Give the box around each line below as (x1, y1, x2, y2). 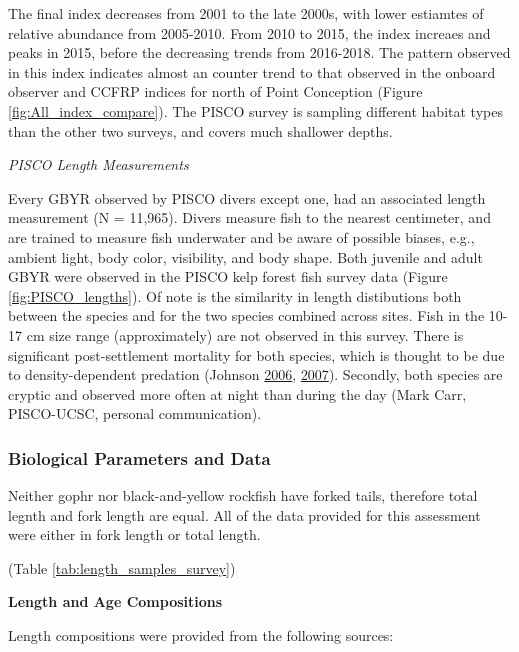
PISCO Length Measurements (8, 154, 189, 175)
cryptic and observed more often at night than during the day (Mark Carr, (8, 383, 467, 404)
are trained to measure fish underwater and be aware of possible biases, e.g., (8, 226, 475, 247)
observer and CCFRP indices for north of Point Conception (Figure (8, 81, 423, 102)
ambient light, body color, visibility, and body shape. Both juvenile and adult (8, 246, 483, 267)
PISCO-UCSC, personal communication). (8, 403, 262, 424)
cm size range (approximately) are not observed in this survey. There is (26, 324, 464, 345)
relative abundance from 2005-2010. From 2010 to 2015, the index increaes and (8, 22, 491, 43)
